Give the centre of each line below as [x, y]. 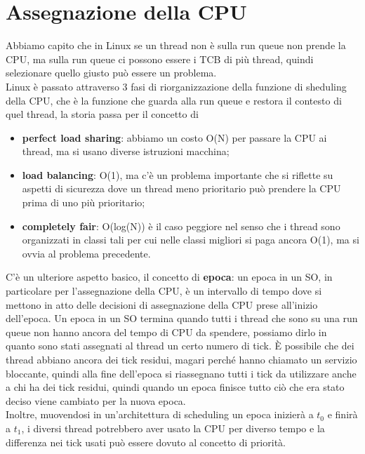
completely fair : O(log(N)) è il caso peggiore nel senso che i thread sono [181, 226]
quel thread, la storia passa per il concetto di [102, 114]
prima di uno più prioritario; [84, 202]
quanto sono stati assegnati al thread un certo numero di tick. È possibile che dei [180, 346]
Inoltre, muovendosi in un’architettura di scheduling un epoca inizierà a [160, 414]
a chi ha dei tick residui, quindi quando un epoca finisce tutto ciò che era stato [175, 387]
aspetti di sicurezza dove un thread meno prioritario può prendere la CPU [181, 188]
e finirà [343, 414]
